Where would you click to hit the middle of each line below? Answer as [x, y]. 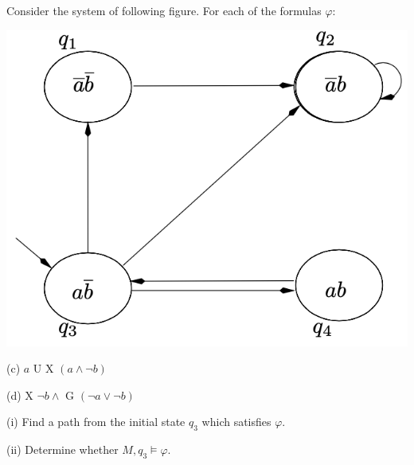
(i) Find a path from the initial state [96, 422]
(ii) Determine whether [62, 449]
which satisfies [236, 422]
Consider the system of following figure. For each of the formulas [164, 10]
